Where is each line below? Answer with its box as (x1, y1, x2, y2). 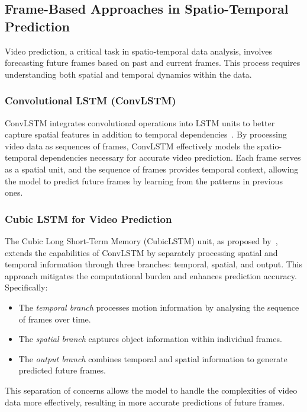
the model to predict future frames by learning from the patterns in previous (5, 174, 283, 187)
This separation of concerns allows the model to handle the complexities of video (5, 384, 298, 396)
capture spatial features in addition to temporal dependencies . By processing (5, 128, 287, 140)
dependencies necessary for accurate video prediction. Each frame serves (40, 151, 301, 164)
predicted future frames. (18, 364, 106, 376)
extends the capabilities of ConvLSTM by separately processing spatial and (5, 246, 278, 258)
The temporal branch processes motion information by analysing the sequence (18, 301, 299, 313)
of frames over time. (18, 312, 91, 325)
